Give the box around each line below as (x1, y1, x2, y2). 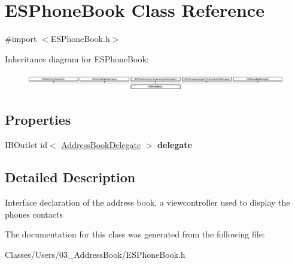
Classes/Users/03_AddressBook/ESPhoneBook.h (5, 248, 185, 260)
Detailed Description (5, 168, 136, 186)
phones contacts (5, 207, 63, 220)
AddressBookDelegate (61, 138, 141, 151)
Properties (5, 110, 71, 129)
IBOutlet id (5, 138, 47, 151)
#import (5, 32, 37, 45)
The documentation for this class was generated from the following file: (5, 228, 265, 240)
